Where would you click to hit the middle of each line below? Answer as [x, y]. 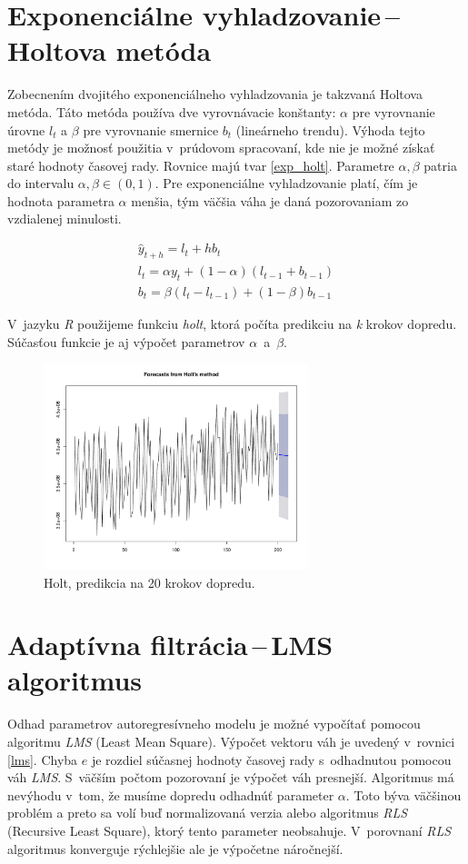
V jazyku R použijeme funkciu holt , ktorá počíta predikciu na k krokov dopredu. [232, 323]
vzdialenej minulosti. [65, 218]
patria [440, 165]
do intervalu [41, 183]
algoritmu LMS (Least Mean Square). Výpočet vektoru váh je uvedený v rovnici [231, 742]
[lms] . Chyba [43, 759]
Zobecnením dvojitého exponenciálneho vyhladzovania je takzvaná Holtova [215, 94]
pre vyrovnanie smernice [151, 129]
